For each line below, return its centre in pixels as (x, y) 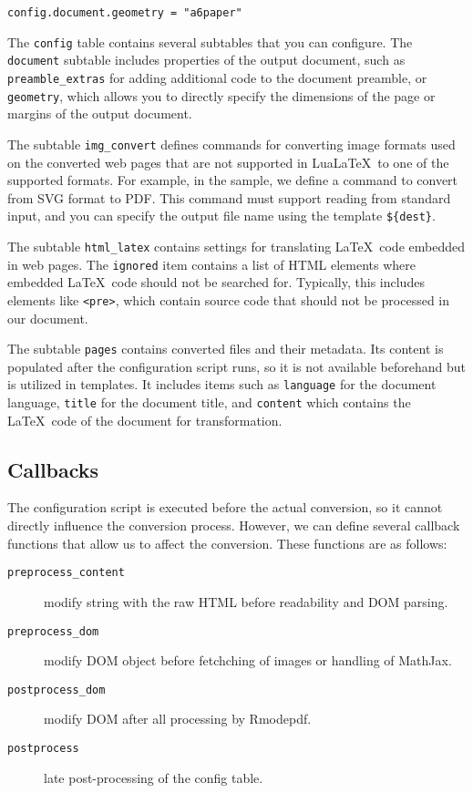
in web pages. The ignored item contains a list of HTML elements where (212, 264)
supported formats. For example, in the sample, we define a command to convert (233, 180)
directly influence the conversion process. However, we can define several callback (234, 525)
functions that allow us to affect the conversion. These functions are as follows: (227, 543)
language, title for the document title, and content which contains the (209, 402)
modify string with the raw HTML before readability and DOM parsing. (246, 601)
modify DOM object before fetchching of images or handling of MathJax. (248, 660)
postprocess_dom (57, 690)
